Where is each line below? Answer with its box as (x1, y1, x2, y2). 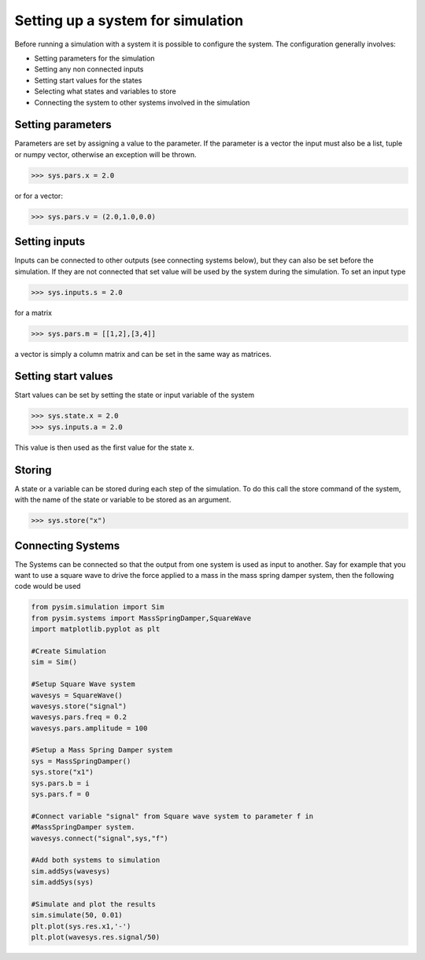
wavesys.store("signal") (31, 701, 128, 711)
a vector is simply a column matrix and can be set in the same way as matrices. (14, 349, 272, 359)
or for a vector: (14, 191, 63, 200)
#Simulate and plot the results (31, 899, 157, 908)
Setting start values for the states (34, 75, 142, 85)
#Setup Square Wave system (31, 680, 135, 689)
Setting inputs (14, 235, 86, 248)
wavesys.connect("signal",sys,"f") (31, 833, 168, 843)
